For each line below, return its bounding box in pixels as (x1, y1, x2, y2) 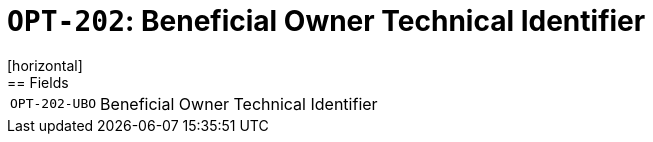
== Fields (7, 73, 69, 91)
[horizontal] (7, 56, 83, 74)
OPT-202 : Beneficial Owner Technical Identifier (7, 4, 646, 38)
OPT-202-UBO (10, 96, 97, 112)
